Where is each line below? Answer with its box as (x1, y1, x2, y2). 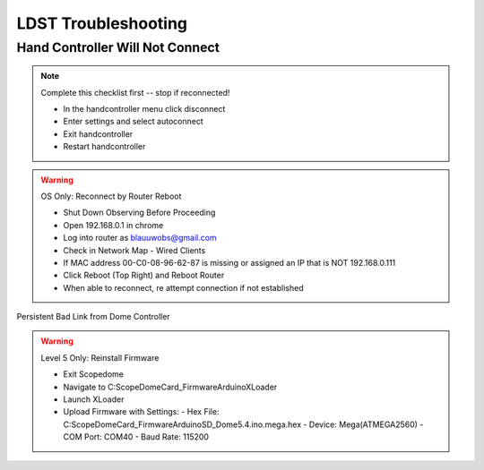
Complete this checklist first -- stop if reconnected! (40, 87, 230, 98)
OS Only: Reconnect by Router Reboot (40, 191, 182, 201)
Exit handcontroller (63, 128, 134, 139)
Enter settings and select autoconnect (63, 116, 203, 127)
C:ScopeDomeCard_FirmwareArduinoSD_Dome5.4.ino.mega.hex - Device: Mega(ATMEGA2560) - (63, 419, 424, 430)
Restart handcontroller (63, 141, 146, 152)
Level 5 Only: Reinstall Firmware (40, 352, 160, 363)
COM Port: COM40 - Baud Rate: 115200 (63, 432, 210, 442)
